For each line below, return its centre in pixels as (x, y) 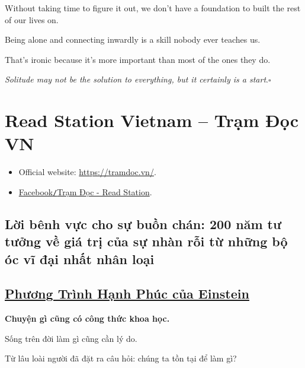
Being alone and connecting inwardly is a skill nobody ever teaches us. (133, 39)
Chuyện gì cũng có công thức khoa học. (87, 318)
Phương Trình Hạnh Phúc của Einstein (127, 294)
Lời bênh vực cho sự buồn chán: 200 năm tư (143, 223)
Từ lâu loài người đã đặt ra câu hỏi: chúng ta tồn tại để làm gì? (121, 358)
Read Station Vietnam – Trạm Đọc (152, 120)
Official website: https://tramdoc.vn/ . (87, 172)
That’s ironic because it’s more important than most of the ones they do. (138, 59)
